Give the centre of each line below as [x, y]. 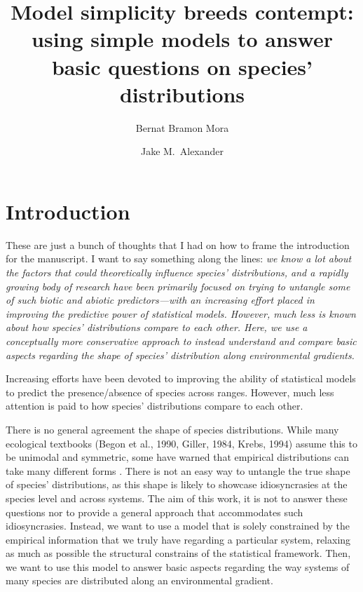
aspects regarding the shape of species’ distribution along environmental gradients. [180, 355]
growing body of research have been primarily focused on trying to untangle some [178, 286]
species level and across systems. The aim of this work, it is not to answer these [177, 498]
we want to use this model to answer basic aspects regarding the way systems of [178, 566]
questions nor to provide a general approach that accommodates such [155, 512]
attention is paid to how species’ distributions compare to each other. [155, 406]
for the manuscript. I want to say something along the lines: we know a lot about [179, 258]
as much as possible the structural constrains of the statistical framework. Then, [178, 553]
